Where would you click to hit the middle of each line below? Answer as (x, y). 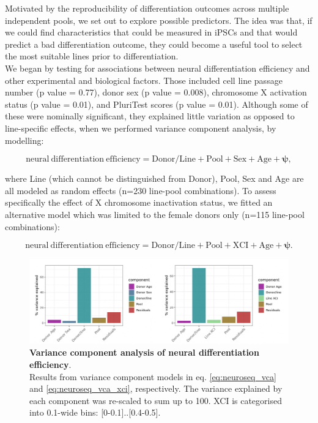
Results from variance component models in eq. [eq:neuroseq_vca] (153, 376)
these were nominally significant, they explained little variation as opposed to (150, 116)
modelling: (24, 140)
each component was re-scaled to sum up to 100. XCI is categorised (156, 400)
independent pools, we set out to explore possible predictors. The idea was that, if (159, 20)
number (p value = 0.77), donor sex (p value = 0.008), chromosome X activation (156, 92)
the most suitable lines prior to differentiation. (92, 56)
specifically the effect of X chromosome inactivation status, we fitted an (139, 202)
